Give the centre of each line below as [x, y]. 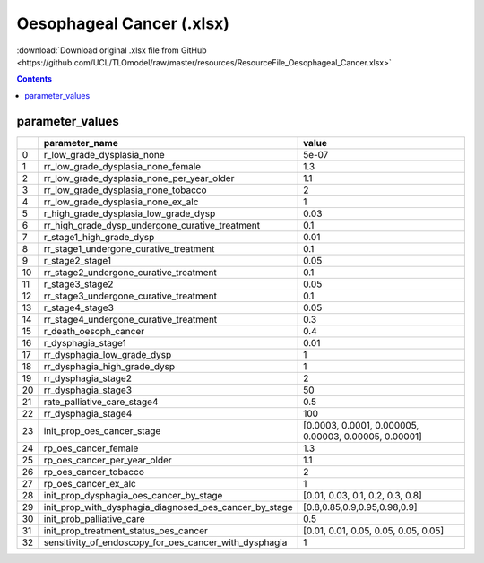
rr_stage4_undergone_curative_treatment [130, 319]
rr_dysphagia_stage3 [88, 390]
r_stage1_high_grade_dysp [99, 237]
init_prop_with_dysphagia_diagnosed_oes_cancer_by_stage [168, 507]
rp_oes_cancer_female [91, 448]
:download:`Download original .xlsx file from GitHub [112, 50]
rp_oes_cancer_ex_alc [90, 483]
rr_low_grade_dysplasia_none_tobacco [125, 190]
